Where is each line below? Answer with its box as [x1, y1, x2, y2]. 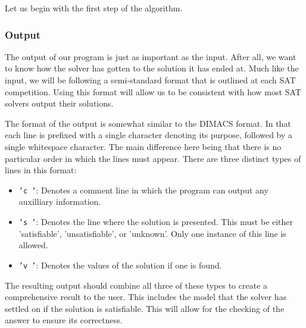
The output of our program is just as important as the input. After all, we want [5, 50, 296, 63]
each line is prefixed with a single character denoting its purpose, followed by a [5, 129, 293, 141]
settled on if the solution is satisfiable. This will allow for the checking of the [5, 302, 285, 314]
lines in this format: [5, 164, 77, 176]
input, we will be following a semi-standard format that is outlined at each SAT [5, 74, 296, 86]
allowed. [18, 239, 48, 251]
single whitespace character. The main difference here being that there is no [5, 140, 282, 152]
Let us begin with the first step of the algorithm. [5, 2, 183, 14]
